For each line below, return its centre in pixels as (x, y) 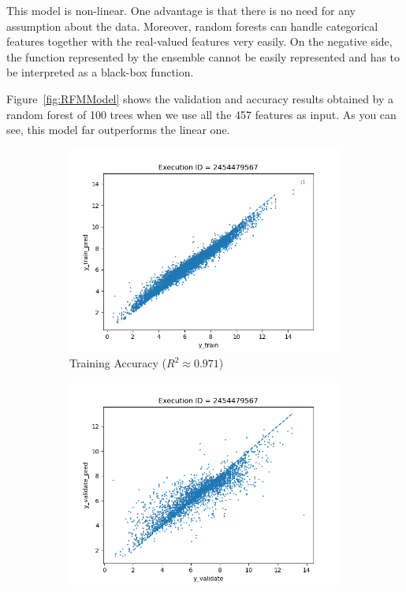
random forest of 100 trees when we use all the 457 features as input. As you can (201, 114)
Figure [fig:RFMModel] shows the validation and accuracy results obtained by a (200, 98)
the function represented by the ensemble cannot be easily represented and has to (203, 56)
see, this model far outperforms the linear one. (118, 130)
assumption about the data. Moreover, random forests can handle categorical (192, 26)
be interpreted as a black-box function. (100, 72)
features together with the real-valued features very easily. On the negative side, (199, 41)
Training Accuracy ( (118, 363)
